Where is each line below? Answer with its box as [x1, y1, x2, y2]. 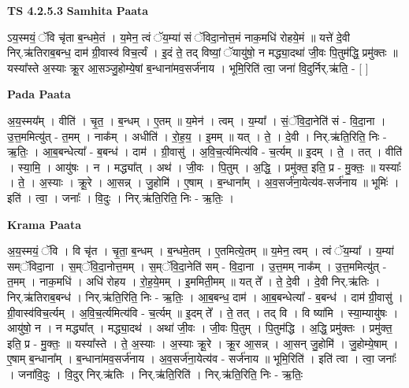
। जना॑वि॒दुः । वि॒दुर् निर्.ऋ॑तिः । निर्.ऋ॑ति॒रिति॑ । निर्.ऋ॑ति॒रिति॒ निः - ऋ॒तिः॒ [7, 365, 303, 382]
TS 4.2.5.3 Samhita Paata [7, 2, 149, 18]
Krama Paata [7, 216, 81, 232]
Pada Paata [7, 86, 71, 102]
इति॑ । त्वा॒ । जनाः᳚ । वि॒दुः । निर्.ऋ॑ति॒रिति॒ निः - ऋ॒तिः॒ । [7, 189, 234, 205]
